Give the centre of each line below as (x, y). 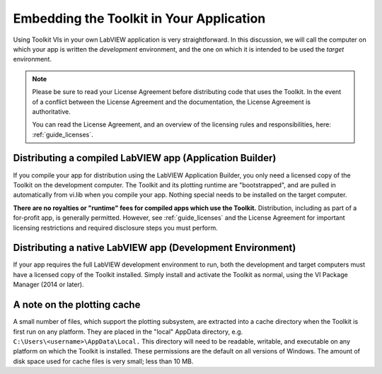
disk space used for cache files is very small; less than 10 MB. (103, 361)
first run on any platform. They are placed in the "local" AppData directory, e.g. (128, 332)
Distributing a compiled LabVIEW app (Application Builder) (145, 158)
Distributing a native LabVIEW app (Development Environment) (155, 248)
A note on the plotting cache (77, 305)
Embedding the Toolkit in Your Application (139, 18)
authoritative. (51, 111)
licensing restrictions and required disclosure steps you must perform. (116, 228)
